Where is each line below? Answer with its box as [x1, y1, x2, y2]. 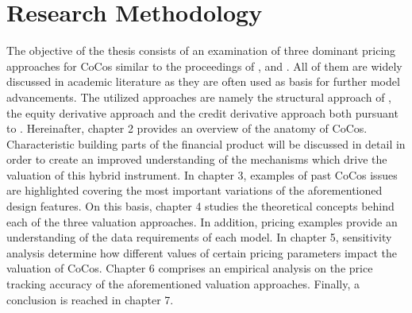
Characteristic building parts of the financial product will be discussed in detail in [6, 135, 406, 152]
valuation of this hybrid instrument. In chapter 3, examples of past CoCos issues [6, 166, 398, 183]
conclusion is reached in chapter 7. [6, 291, 174, 307]
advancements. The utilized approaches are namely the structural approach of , [6, 88, 391, 105]
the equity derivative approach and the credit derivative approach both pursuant [6, 104, 399, 121]
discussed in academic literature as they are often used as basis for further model [6, 73, 400, 90]
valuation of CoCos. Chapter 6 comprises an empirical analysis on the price [6, 260, 373, 276]
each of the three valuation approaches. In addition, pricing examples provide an [6, 213, 398, 230]
